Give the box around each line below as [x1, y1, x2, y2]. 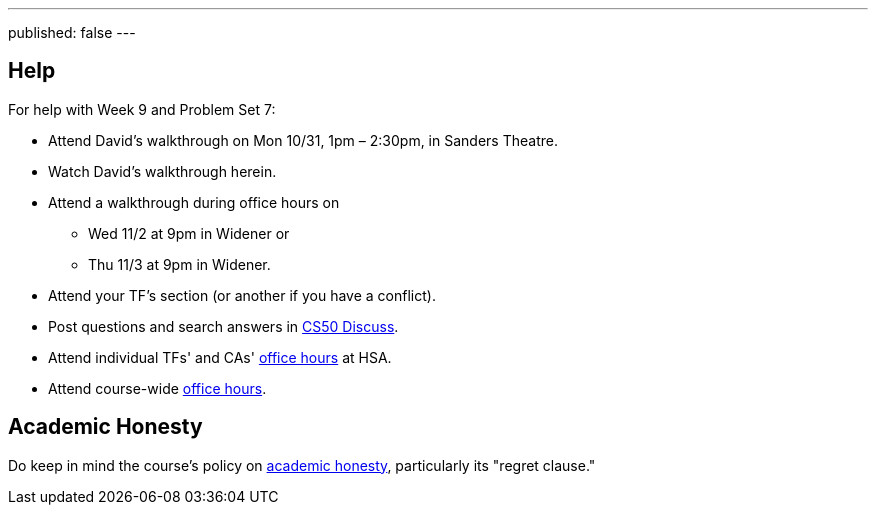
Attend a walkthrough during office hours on [48, 193, 340, 211]
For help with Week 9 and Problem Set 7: [8, 100, 276, 118]
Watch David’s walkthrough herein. [48, 162, 277, 180]
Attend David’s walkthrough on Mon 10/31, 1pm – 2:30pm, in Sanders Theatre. [48, 131, 558, 149]
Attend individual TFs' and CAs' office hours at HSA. [48, 348, 392, 366]
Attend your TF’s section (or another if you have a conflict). [48, 286, 436, 304]
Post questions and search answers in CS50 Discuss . [48, 317, 399, 335]
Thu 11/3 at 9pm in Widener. [88, 255, 271, 273]
